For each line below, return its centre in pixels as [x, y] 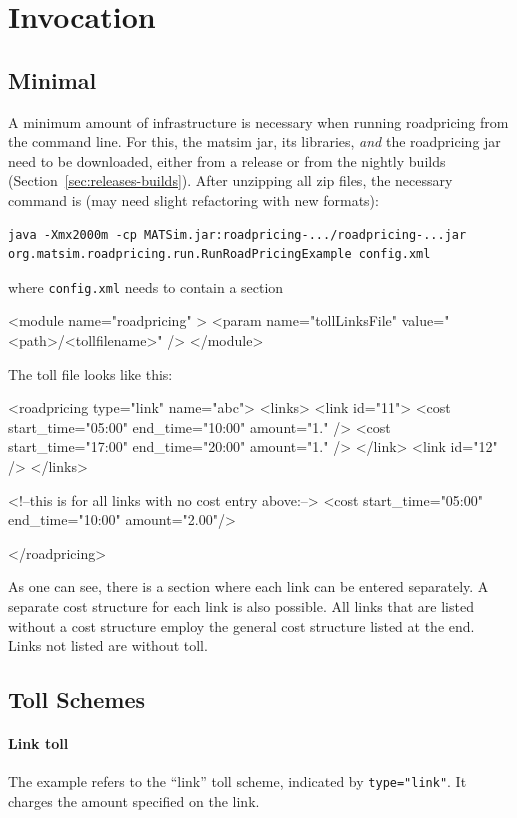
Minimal [52, 79]
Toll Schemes [76, 699]
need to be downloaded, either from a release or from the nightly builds [227, 160]
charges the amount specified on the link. [134, 800]
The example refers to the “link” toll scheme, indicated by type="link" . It [237, 781]
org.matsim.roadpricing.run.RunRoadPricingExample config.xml [219, 254]
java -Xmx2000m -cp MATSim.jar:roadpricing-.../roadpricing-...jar [237, 234]
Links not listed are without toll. [108, 645]
